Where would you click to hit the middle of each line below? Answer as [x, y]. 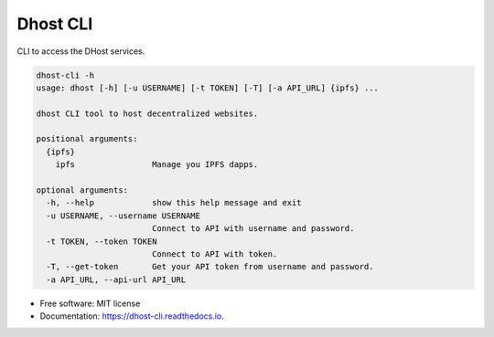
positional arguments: [87, 139]
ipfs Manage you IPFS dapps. [157, 165]
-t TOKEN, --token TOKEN [102, 241]
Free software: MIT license [90, 303]
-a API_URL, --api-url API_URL [116, 279]
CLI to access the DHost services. [81, 51]
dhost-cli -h [65, 75]
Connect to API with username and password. [253, 229]
